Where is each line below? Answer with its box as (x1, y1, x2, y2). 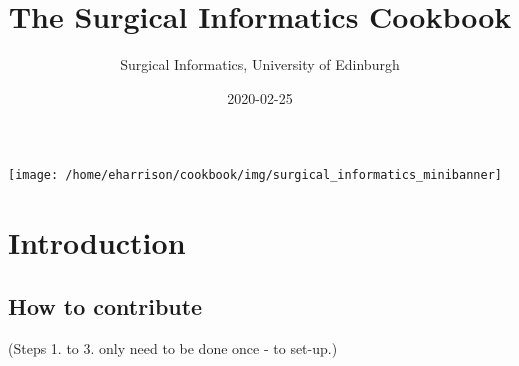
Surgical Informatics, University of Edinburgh (120, 54, 400, 75)
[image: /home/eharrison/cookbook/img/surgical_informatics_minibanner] (8, 168, 502, 183)
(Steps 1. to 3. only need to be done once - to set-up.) (8, 337, 338, 358)
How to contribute (8, 290, 203, 321)
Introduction (8, 222, 186, 263)
